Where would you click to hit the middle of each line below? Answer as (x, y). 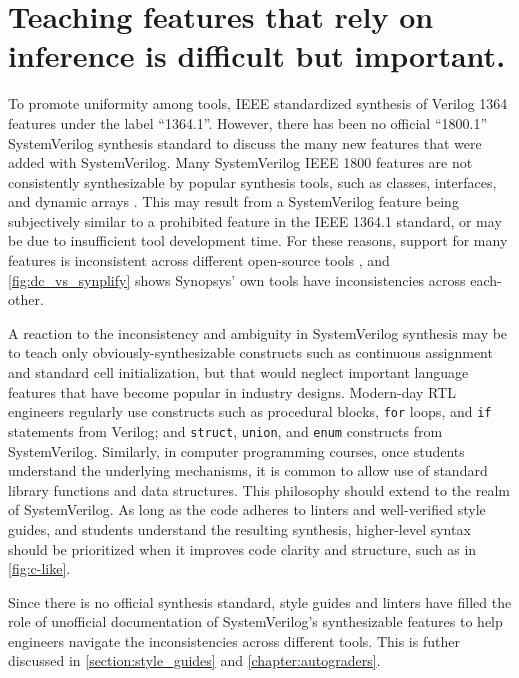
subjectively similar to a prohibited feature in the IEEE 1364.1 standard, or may (255, 220)
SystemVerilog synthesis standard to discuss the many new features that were (245, 142)
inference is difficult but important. (257, 55)
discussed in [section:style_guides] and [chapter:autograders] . (194, 660)
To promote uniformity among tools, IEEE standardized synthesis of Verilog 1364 (258, 103)
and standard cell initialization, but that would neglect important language (238, 372)
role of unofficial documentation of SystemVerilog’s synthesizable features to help (255, 621)
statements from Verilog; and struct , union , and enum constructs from (225, 430)
